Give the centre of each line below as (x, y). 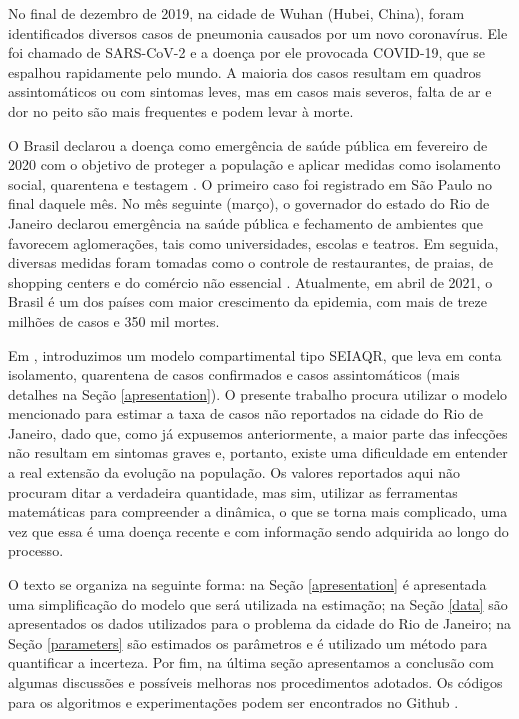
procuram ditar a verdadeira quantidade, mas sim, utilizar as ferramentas (233, 491)
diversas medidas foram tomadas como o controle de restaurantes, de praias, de (250, 262)
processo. (36, 550)
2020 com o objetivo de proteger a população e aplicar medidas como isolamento (254, 164)
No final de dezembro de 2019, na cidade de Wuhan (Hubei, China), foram (236, 13)
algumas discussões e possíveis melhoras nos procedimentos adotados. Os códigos (255, 682)
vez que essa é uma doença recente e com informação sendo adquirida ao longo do (258, 530)
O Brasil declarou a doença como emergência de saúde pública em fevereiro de (248, 144)
